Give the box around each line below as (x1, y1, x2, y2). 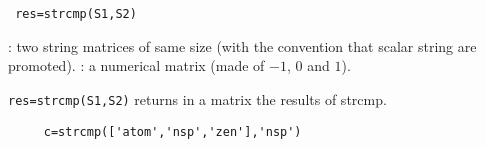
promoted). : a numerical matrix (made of (8, 55, 265, 76)
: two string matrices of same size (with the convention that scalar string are (8, 35, 477, 56)
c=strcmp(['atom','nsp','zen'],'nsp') (43, 124, 302, 139)
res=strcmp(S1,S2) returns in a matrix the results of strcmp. (8, 88, 387, 109)
